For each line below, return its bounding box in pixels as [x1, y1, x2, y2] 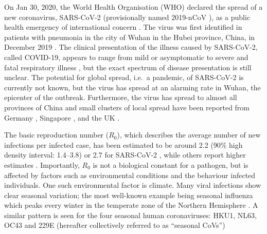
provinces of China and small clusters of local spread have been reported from [4, 102, 250, 112]
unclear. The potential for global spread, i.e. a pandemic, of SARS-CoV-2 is [4, 72, 244, 83]
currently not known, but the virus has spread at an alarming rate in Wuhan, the [4, 82, 261, 92]
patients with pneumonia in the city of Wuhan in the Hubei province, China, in [4, 31, 255, 42]
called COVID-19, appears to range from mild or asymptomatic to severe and [4, 51, 248, 62]
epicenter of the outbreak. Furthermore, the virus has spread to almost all [4, 92, 237, 103]
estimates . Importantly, [4, 159, 80, 170]
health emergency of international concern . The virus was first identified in [4, 22, 242, 32]
